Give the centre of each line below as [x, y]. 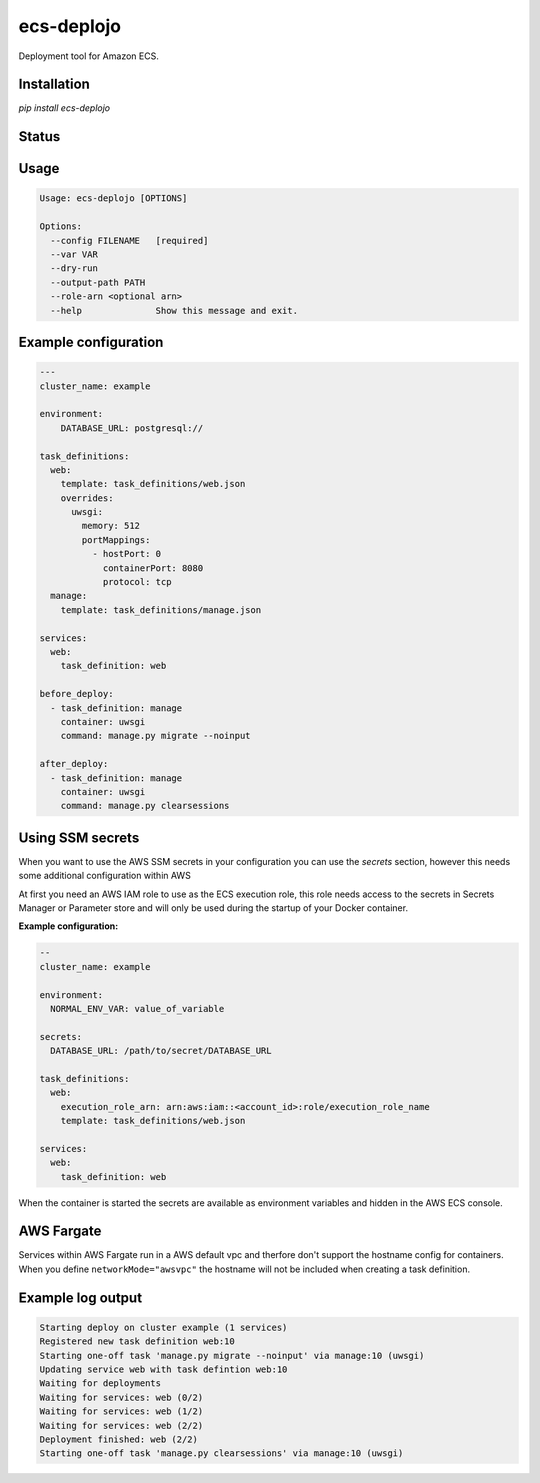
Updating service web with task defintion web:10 [163, 1369]
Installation [54, 84]
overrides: [87, 498]
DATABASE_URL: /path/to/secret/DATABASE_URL [161, 1051]
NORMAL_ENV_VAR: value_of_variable [137, 1008]
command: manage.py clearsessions [145, 806]
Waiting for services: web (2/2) [121, 1425]
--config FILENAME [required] [129, 240]
